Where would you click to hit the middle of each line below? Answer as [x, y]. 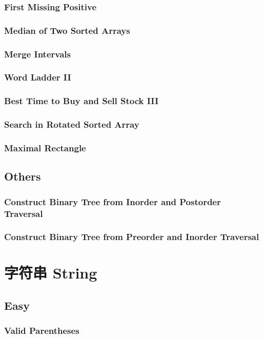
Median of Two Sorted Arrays [67, 30]
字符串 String [51, 273]
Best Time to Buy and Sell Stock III [82, 101]
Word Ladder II [38, 77]
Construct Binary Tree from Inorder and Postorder [113, 201]
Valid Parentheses [42, 331]
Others [23, 176]
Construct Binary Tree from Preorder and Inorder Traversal [132, 237]
